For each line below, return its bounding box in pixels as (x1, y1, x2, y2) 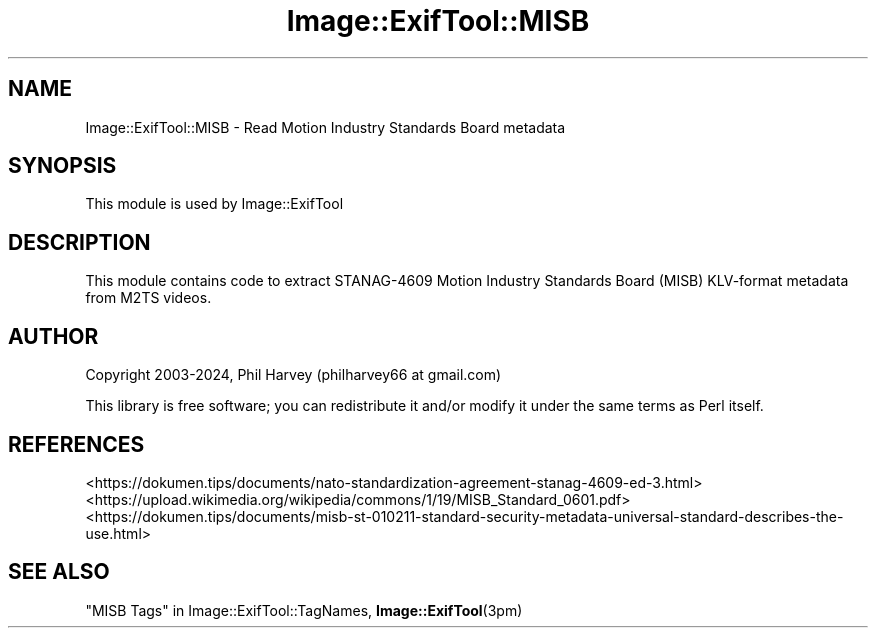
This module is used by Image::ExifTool (85, 195, 344, 213)
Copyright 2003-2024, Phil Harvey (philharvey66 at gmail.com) (85, 366, 502, 384)
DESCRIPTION (8, 229, 151, 255)
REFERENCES (8, 431, 145, 457)
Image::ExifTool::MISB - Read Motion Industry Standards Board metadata (85, 118, 566, 136)
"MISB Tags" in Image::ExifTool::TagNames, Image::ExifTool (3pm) (85, 601, 523, 619)
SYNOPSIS (8, 153, 117, 179)
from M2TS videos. (85, 289, 212, 307)
